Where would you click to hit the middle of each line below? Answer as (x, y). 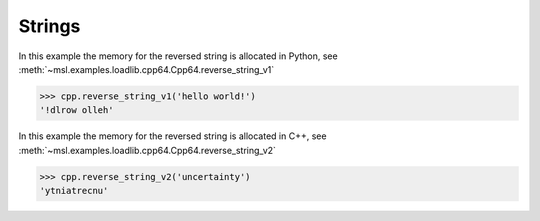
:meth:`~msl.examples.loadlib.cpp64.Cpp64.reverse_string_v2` (147, 150)
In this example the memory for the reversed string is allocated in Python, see (178, 56)
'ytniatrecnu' (74, 191)
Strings (49, 26)
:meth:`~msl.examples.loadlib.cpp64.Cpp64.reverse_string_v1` (146, 69)
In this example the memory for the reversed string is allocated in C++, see (172, 136)
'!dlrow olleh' (76, 110)
